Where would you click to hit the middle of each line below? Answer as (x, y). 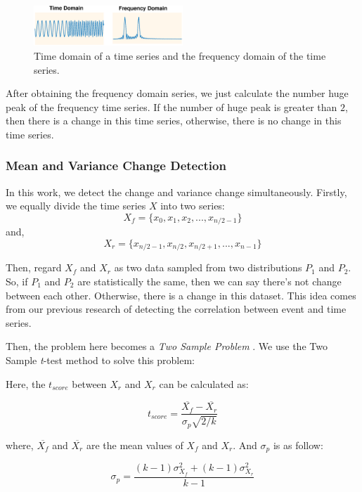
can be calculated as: (204, 383)
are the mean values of (135, 445)
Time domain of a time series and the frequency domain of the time (180, 55)
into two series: (193, 206)
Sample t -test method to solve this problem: (100, 360)
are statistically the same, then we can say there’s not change (209, 281)
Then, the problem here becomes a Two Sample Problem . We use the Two (167, 346)
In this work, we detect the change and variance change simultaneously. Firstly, (176, 192)
